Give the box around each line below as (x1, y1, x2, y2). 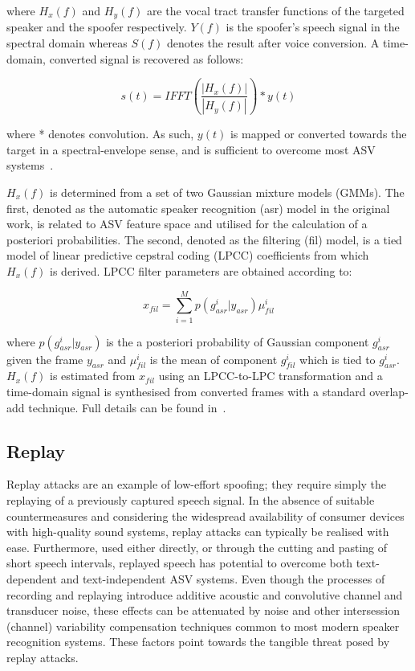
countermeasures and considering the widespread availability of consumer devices (6, 507, 405, 524)
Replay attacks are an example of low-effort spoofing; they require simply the (6, 476, 387, 493)
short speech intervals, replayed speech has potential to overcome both (6, 554, 353, 571)
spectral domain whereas (6, 35, 128, 51)
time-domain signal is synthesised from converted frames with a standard (6, 383, 366, 400)
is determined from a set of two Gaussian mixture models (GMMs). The (50, 183, 405, 200)
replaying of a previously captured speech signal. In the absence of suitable (6, 492, 375, 509)
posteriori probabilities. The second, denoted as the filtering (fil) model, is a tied (6, 231, 402, 248)
